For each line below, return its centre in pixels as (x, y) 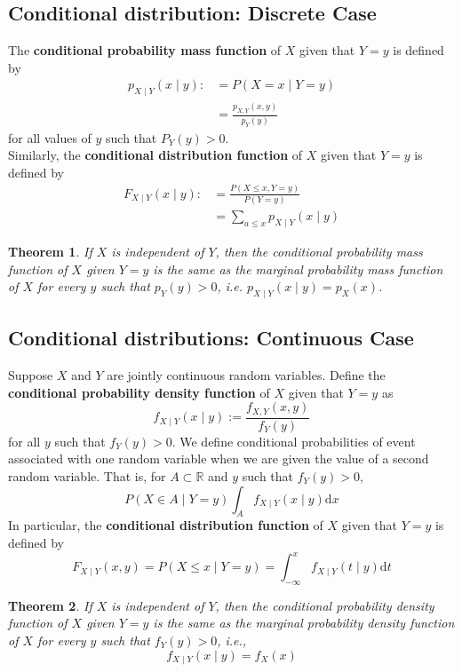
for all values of (50, 137)
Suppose (31, 375)
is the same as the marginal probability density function (304, 623)
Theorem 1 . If (50, 251)
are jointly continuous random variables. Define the (246, 375)
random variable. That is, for (87, 475)
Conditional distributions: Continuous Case (211, 338)
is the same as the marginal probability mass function (298, 269)
